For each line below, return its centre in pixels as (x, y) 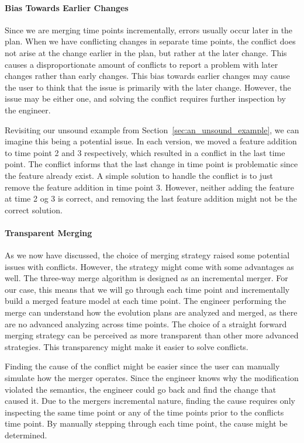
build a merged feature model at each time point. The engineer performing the (146, 301)
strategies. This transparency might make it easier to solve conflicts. (127, 346)
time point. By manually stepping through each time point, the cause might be (146, 423)
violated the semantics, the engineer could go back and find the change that (141, 389)
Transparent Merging (49, 232)
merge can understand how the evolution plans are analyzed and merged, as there (151, 312)
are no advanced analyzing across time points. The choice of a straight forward (146, 323)
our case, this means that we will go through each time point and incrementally (147, 289)
